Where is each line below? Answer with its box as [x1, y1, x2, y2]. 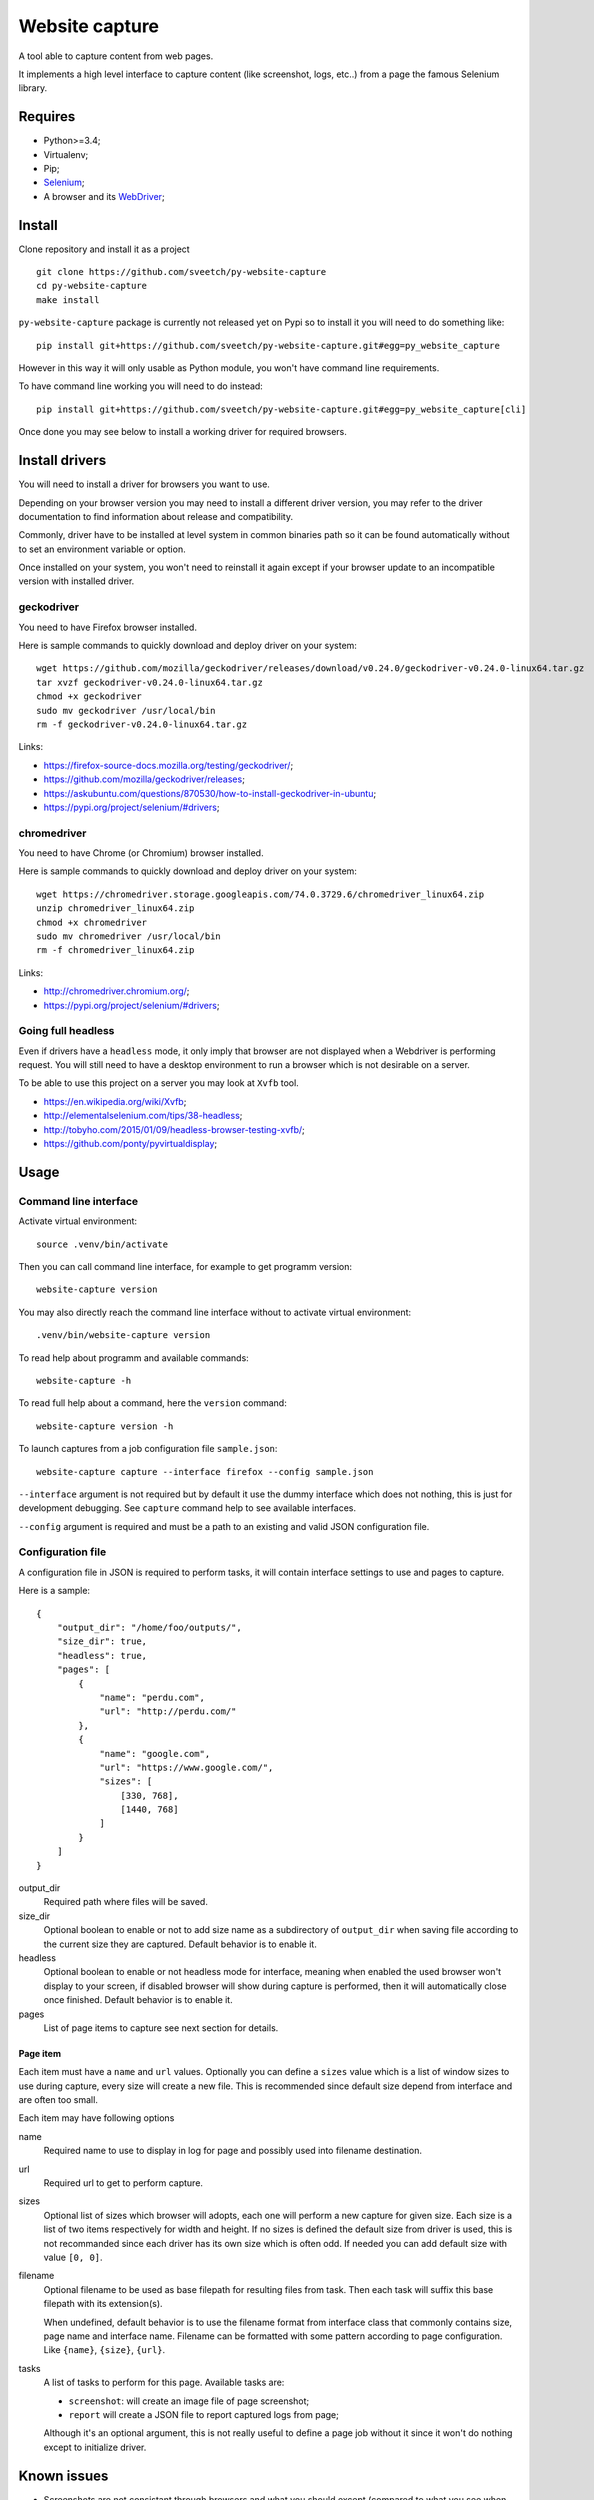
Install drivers [18, 452, 107, 469]
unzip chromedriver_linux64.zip [36, 903, 195, 914]
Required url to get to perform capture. [43, 2177, 204, 2189]
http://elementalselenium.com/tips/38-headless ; [43, 1110, 243, 1122]
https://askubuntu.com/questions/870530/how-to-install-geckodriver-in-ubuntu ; [43, 787, 377, 799]
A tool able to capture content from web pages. [18, 50, 214, 62]
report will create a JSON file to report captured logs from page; [68, 2408, 339, 2420]
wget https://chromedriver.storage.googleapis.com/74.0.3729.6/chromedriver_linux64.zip [36, 888, 485, 900]
